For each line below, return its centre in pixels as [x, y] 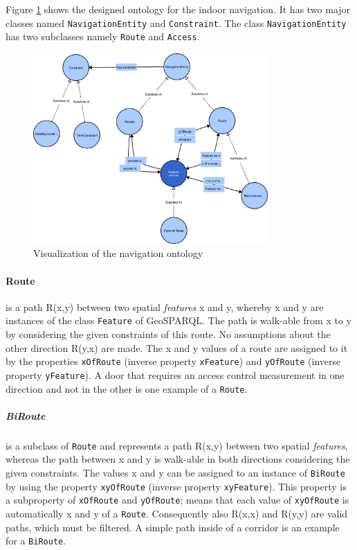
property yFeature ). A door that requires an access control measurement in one [175, 374]
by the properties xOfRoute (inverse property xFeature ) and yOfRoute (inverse [173, 361]
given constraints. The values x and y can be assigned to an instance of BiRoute [175, 473]
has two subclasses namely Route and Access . [103, 36]
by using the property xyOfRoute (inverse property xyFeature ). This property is [176, 486]
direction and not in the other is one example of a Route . [127, 388]
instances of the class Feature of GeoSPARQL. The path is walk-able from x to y [178, 320]
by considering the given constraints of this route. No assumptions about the [168, 334]
